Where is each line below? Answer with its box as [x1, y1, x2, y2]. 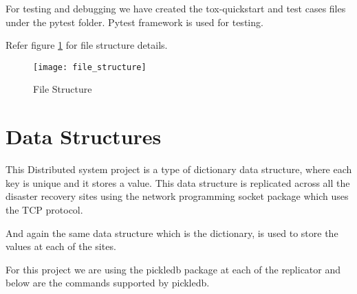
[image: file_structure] [33, 62, 147, 72]
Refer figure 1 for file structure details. [6, 38, 168, 52]
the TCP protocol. [6, 202, 83, 216]
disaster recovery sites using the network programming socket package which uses [6, 189, 349, 203]
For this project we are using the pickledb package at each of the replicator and [6, 262, 341, 276]
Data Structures [6, 122, 162, 150]
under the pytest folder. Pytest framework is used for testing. [6, 14, 263, 29]
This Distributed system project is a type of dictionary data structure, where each [6, 162, 352, 177]
